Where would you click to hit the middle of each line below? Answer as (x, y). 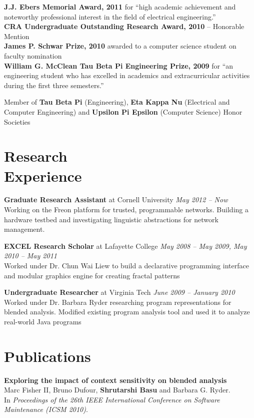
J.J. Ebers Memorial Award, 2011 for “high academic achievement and (120, 7)
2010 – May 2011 (30, 256)
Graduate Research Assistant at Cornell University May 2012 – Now (116, 199)
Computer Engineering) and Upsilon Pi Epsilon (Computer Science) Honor (123, 111)
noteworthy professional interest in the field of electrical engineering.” (110, 16)
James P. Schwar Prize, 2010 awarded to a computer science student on (120, 46)
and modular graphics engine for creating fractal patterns (92, 275)
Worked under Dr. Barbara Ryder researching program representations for (118, 302)
